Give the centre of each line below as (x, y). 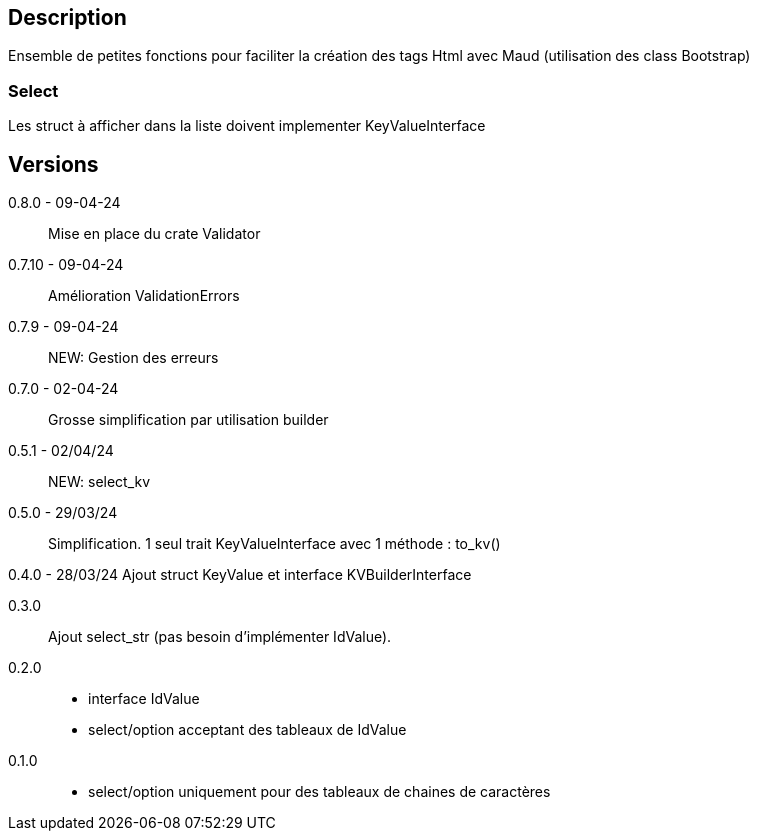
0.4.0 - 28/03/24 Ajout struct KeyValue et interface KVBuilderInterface (240, 575)
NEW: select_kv (99, 482)
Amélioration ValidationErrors (144, 296)
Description (67, 17)
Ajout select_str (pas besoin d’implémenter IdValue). (220, 637)
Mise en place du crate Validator (154, 234)
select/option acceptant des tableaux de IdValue (247, 730)
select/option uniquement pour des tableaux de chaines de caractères (319, 792)
